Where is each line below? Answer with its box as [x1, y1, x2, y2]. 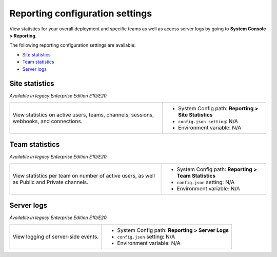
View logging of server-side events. [12, 233, 99, 240]
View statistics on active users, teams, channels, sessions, [12, 111, 154, 118]
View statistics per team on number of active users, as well [12, 172, 155, 179]
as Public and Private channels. [12, 179, 89, 186]
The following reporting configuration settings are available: [9, 42, 136, 48]
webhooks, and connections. [12, 117, 83, 125]
